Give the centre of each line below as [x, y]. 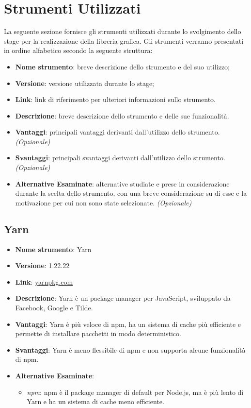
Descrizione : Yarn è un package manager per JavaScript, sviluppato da [123, 298]
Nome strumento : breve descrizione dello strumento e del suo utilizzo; [122, 66]
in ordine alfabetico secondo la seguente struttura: [78, 50]
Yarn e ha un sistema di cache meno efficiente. [95, 401]
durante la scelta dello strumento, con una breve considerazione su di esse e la [131, 193]
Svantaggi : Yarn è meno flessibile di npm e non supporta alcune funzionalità [130, 349]
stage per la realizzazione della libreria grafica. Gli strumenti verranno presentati [124, 41]
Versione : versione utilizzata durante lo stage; [85, 83]
